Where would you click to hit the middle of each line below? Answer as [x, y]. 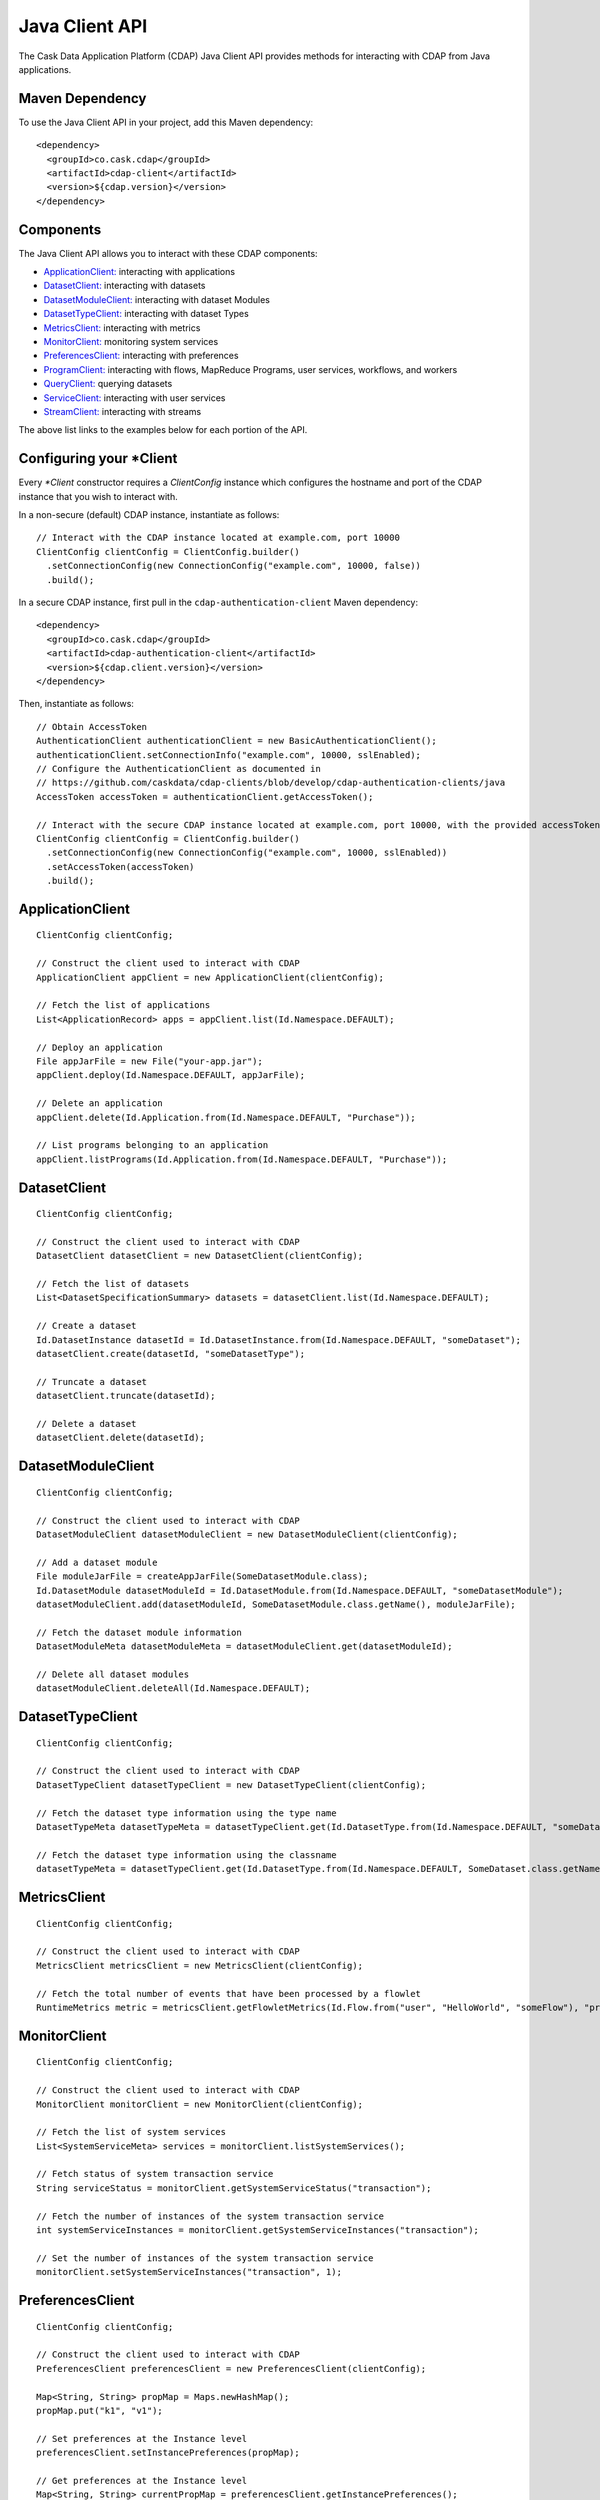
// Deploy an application [100, 1047]
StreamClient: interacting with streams [122, 411]
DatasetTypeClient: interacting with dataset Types [146, 314]
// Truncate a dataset [92, 1381]
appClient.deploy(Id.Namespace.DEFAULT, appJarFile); [170, 1075]
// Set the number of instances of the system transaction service [205, 2258]
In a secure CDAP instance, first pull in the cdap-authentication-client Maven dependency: [218, 602]
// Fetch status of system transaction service [155, 2174]
